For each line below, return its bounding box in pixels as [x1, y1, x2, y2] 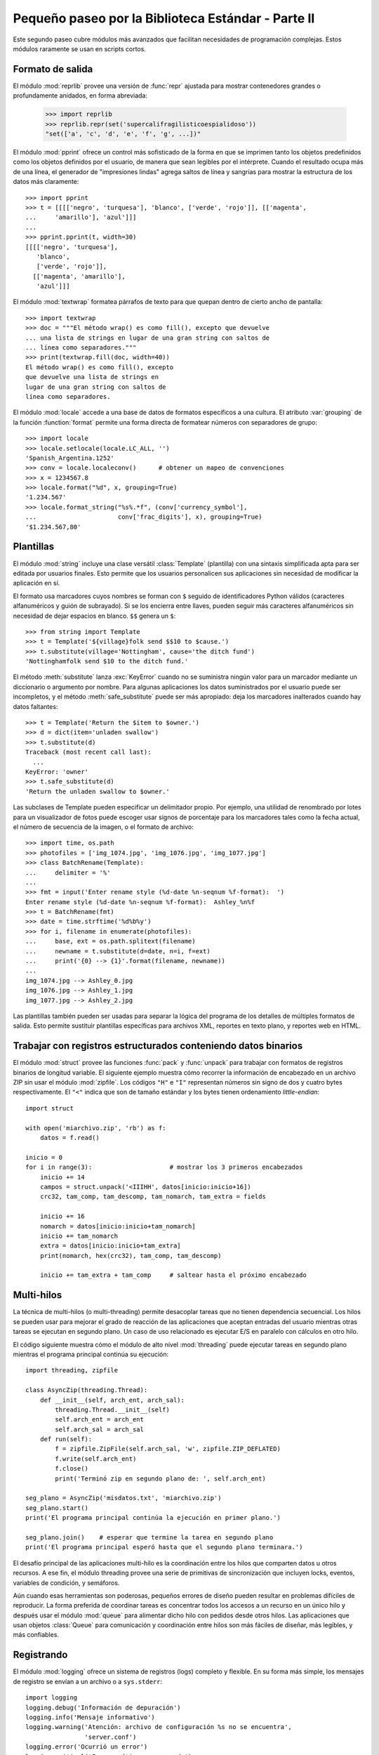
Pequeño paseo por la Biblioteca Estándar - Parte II [13, 11, 315, 26]
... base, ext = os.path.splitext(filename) [25, 937, 196, 946]
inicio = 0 [25, 1153, 63, 1161]
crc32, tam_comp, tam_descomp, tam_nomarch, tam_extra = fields [39, 1193, 266, 1200]
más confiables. [13, 1631, 60, 1639]
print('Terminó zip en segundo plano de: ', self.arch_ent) [55, 1474, 266, 1483]
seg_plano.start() [25, 1504, 89, 1512]
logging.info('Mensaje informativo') [25, 1713, 156, 1721]
